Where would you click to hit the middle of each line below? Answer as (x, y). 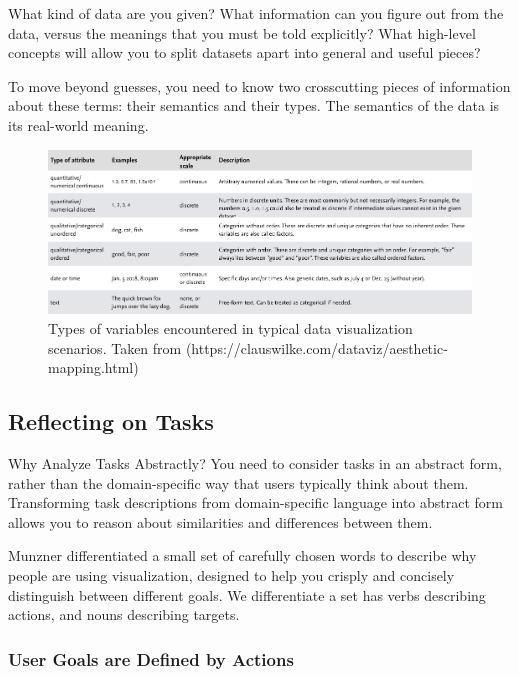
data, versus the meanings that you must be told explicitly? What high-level (242, 32)
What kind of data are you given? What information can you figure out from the (256, 13)
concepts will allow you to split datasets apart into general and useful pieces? (244, 52)
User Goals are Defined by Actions (151, 658)
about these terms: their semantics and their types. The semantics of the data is (254, 105)
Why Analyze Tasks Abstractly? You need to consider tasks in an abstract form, (255, 462)
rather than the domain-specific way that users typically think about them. (238, 482)
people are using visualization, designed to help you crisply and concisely (231, 574)
